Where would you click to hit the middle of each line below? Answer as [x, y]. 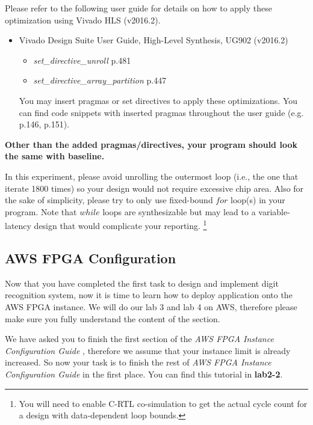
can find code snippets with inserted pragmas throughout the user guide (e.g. [161, 112]
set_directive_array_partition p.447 [100, 80]
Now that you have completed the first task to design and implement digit [142, 283]
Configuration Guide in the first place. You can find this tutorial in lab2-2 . [144, 374]
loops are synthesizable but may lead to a [179, 211]
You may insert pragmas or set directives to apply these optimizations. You [158, 100]
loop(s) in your [258, 200]
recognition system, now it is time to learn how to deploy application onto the [149, 295]
